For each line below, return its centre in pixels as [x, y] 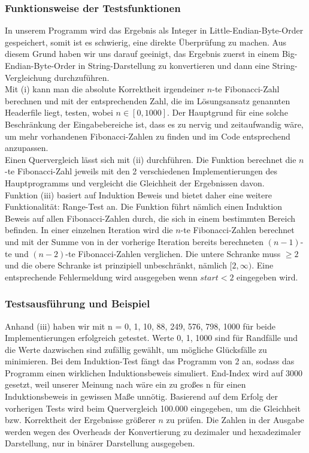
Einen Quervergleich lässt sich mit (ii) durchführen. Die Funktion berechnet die [151, 159]
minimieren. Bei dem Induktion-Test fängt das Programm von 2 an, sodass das [150, 361]
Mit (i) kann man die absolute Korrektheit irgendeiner [105, 89]
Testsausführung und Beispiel [78, 303]
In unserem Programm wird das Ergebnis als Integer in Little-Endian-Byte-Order [154, 30]
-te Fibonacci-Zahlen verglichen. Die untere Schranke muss [173, 253]
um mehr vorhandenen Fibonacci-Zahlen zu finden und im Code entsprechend [148, 136]
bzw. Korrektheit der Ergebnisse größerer [80, 420]
